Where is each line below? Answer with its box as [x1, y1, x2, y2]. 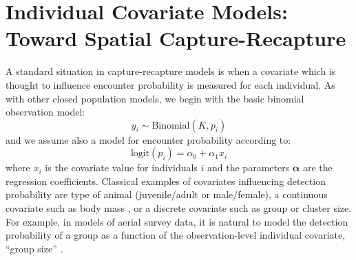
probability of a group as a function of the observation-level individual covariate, [6, 228, 346, 242]
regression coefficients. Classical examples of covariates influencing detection [6, 173, 326, 188]
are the [302, 160, 333, 175]
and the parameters [207, 160, 290, 175]
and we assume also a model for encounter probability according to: [6, 132, 291, 147]
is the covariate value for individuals [45, 160, 198, 175]
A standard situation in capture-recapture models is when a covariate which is [6, 64, 336, 78]
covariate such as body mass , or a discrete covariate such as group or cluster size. [6, 201, 352, 215]
